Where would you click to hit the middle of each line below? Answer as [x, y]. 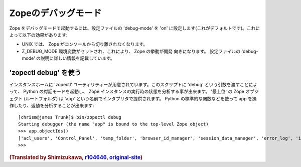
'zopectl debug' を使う [45, 72]
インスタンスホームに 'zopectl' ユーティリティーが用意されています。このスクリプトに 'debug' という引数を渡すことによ [133, 85]
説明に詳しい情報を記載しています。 [78, 58]
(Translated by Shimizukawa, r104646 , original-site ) [76, 157]
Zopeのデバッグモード [56, 13]
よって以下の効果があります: [38, 35]
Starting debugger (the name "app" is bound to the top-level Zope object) [113, 124]
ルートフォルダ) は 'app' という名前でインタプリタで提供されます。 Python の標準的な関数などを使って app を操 [141, 98]
